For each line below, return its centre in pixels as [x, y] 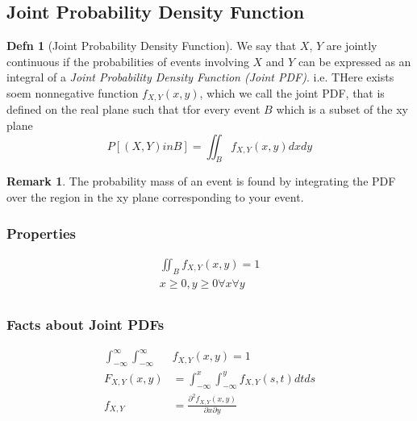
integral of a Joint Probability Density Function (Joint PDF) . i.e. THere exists [200, 77]
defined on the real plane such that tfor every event [133, 109]
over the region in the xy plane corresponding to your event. [155, 197]
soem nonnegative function [73, 92]
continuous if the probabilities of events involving [128, 61]
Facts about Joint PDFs [85, 324]
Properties [41, 233]
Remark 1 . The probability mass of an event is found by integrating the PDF [201, 181]
